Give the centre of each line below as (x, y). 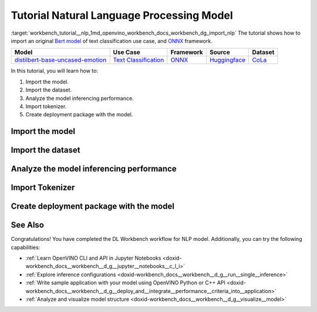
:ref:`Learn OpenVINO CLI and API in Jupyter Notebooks (93, 258)
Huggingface (227, 60)
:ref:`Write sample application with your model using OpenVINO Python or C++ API (125, 283)
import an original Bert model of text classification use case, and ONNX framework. (112, 41)
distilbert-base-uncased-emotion (60, 60)
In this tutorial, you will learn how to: (54, 71)
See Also (27, 225)
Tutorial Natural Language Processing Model (122, 15)
